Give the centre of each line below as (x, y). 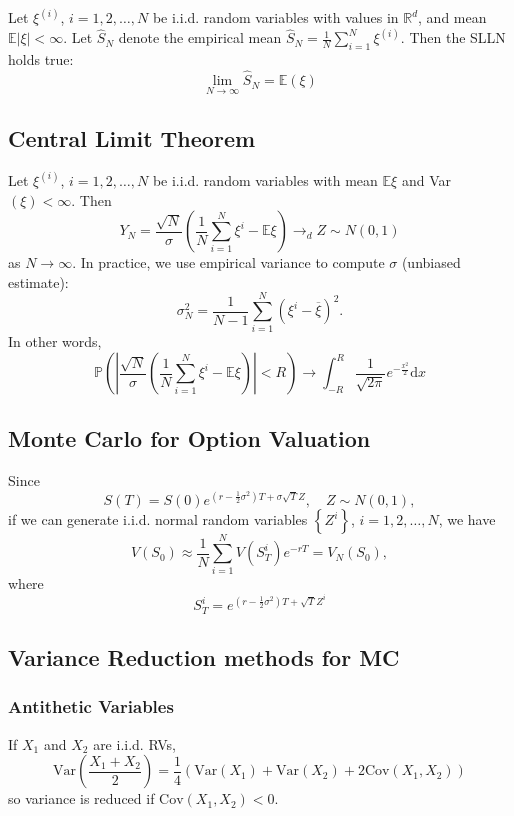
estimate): (38, 281)
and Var (426, 179)
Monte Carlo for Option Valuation (189, 438)
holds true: (41, 59)
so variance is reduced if (81, 798)
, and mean (452, 17)
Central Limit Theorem (132, 137)
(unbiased (431, 262)
